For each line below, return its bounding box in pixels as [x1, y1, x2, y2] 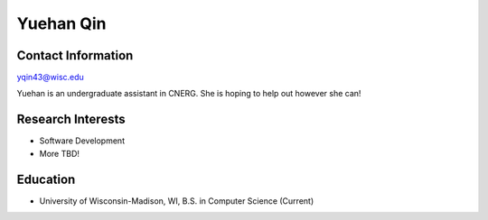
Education [16, 171, 76, 187]
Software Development [39, 135, 126, 146]
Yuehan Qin [16, 14, 107, 33]
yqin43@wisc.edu [16, 72, 85, 83]
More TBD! [39, 148, 80, 159]
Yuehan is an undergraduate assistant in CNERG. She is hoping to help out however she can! [16, 88, 361, 99]
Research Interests [16, 112, 126, 127]
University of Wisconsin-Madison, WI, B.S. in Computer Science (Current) [39, 195, 314, 206]
